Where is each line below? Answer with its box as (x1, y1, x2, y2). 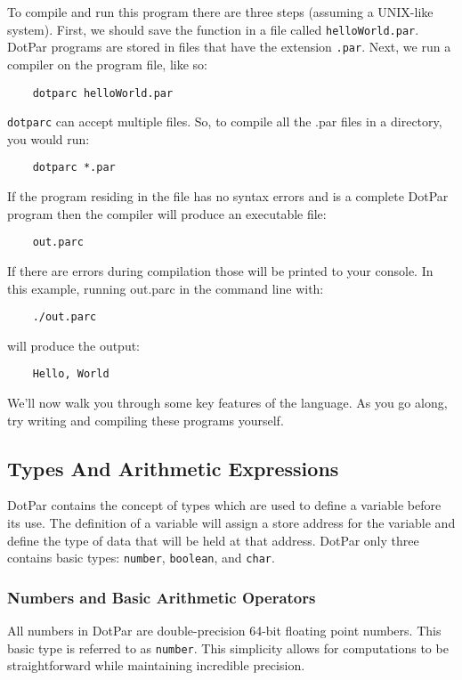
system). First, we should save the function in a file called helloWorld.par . (7, 20, 419, 38)
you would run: (7, 129, 90, 148)
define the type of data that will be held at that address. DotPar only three (7, 530, 419, 549)
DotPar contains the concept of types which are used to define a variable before (7, 496, 442, 514)
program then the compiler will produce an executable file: (7, 204, 327, 223)
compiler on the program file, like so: (7, 54, 207, 73)
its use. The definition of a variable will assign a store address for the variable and (7, 513, 456, 531)
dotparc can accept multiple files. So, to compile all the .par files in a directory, (7, 112, 442, 131)
